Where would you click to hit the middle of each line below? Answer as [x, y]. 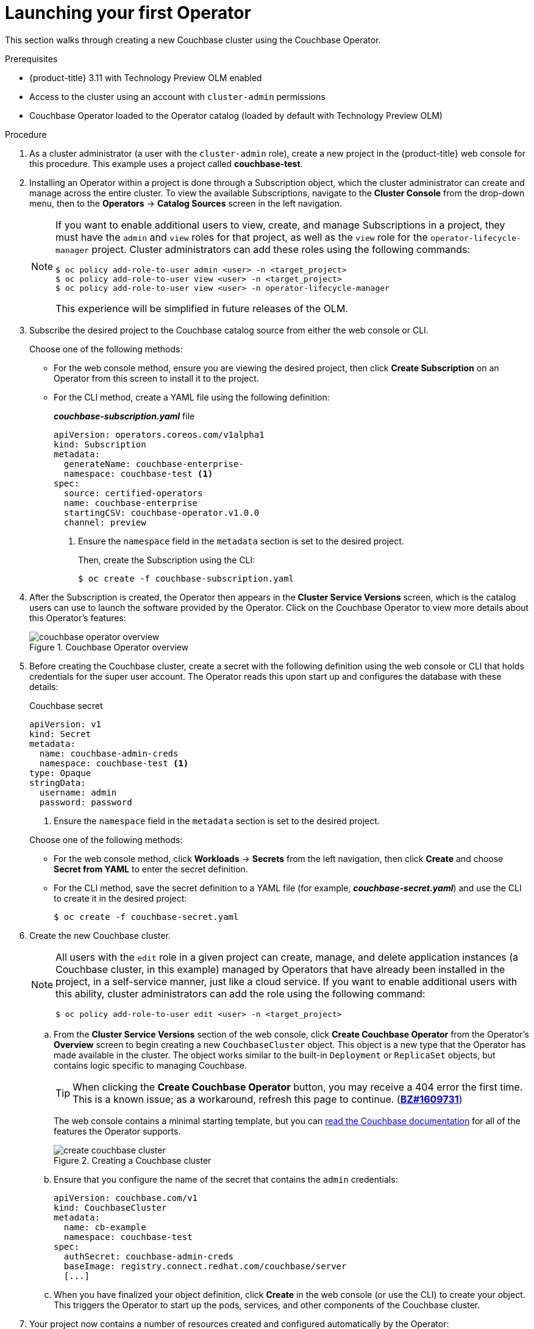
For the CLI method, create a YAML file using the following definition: [192, 397]
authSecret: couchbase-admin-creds [149, 1256]
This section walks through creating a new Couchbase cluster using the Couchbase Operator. [193, 40]
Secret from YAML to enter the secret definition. [151, 869]
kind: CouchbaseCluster [110, 1207]
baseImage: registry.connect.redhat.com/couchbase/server [205, 1266]
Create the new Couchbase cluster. [100, 935]
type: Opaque [60, 773]
